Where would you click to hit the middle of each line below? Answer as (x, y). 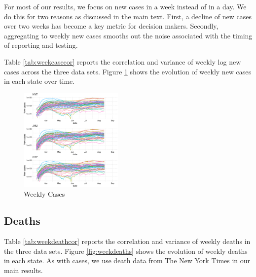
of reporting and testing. (41, 45)
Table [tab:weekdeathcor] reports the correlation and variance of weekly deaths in (127, 241)
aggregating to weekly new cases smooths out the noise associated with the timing (128, 35)
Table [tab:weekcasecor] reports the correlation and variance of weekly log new (123, 61)
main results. (23, 270)
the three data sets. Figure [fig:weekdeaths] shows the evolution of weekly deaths (126, 251)
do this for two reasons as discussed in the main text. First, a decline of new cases (128, 16)
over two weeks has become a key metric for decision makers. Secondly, (111, 26)
